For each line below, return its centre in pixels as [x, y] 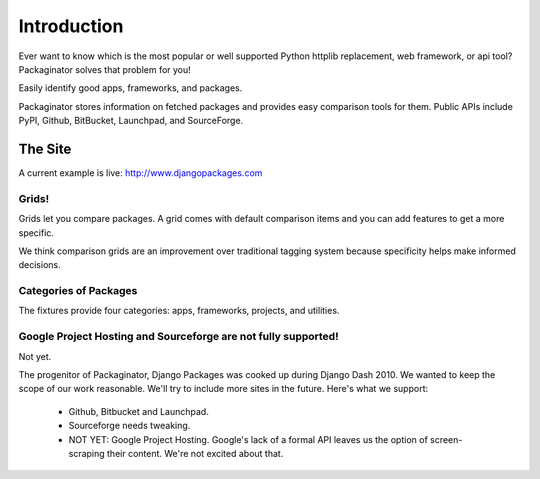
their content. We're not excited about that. [195, 453]
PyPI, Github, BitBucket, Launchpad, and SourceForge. [131, 121]
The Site [45, 148]
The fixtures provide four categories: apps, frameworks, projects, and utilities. [179, 311]
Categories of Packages [78, 291]
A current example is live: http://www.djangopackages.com [140, 173]
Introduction [71, 26]
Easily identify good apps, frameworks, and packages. [130, 88]
